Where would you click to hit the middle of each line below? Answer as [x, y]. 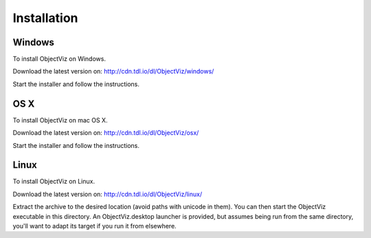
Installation [45, 18]
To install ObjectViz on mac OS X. [60, 120]
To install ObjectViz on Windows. [59, 59]
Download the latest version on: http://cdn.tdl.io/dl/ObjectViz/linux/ [108, 194]
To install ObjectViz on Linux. [54, 182]
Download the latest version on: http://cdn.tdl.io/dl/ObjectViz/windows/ [113, 72]
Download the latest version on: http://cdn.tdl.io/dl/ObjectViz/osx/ [106, 133]
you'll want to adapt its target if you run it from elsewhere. [94, 226]
